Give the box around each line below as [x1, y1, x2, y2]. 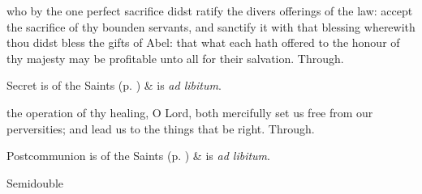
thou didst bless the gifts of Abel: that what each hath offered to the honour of [6, 34, 400, 51]
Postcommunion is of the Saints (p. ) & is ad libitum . [6, 147, 270, 164]
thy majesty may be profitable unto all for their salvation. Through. [6, 49, 344, 66]
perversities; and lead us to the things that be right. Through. [6, 120, 315, 137]
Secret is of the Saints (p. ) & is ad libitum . [6, 77, 222, 94]
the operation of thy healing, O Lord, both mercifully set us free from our [6, 103, 373, 120]
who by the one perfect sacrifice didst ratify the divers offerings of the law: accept [6, 2, 413, 19]
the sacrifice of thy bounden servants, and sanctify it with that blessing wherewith [6, 18, 416, 35]
